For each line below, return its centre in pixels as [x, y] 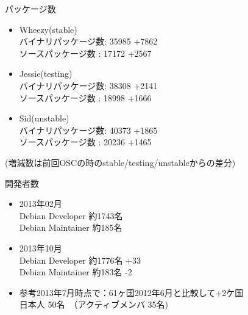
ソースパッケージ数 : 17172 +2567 [85, 53]
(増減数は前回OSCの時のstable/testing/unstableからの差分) [120, 162]
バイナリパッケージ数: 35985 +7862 [88, 41]
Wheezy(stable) [48, 29]
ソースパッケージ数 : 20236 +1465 [85, 142]
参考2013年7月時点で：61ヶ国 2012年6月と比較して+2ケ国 [131, 292]
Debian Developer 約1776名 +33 [80, 260]
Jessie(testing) [46, 74]
